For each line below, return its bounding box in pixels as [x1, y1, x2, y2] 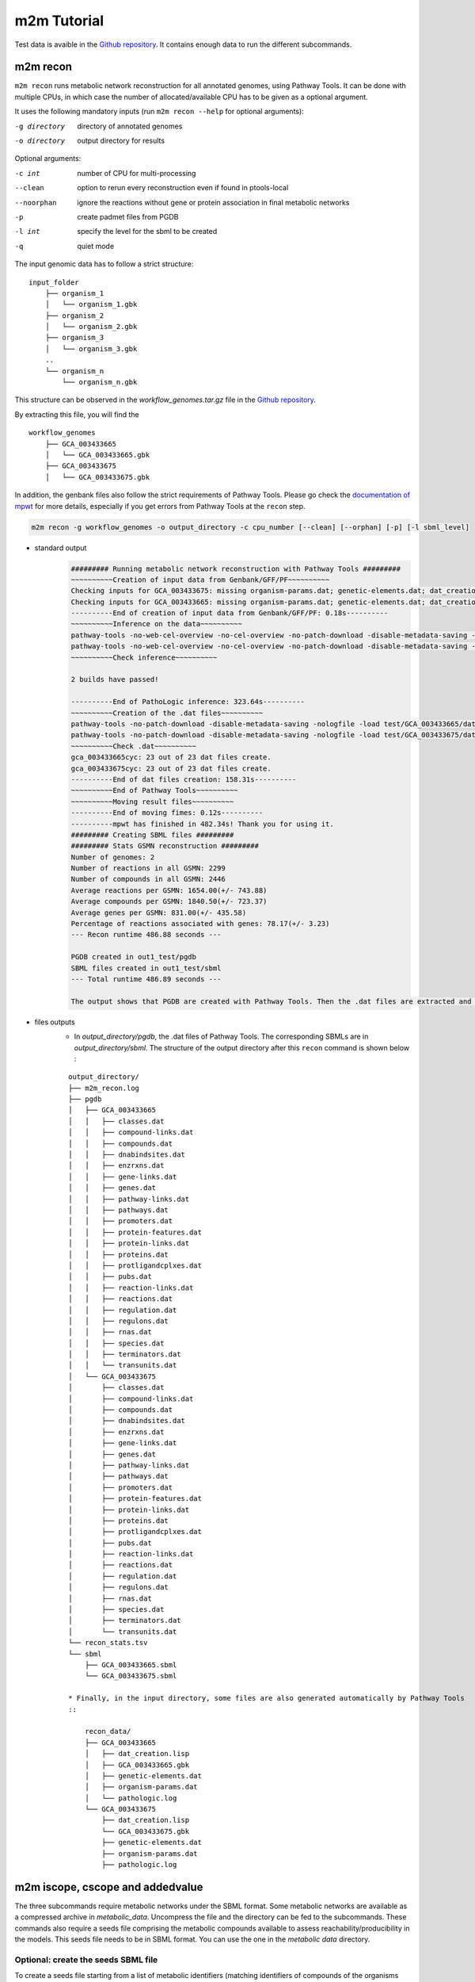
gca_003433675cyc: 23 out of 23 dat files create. [70, 763, 272, 773]
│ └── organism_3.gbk [44, 344, 138, 353]
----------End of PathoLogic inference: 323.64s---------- [70, 698, 305, 706]
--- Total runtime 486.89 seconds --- [70, 974, 222, 983]
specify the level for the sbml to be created [77, 227, 218, 236]
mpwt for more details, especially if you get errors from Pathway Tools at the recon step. [14, 501, 306, 511]
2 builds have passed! [70, 675, 159, 684]
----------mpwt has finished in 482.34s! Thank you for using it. [70, 819, 334, 828]
